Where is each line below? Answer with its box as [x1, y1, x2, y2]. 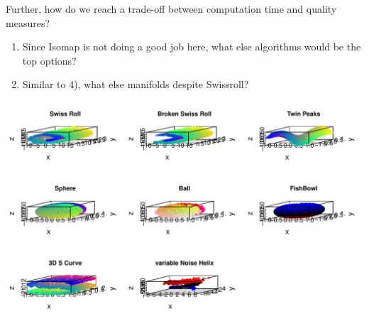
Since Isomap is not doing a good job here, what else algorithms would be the [22, 39, 361, 54]
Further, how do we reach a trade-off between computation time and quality [6, 1, 337, 16]
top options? [22, 53, 77, 67]
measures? [6, 15, 50, 30]
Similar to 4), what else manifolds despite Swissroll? [22, 77, 249, 92]
